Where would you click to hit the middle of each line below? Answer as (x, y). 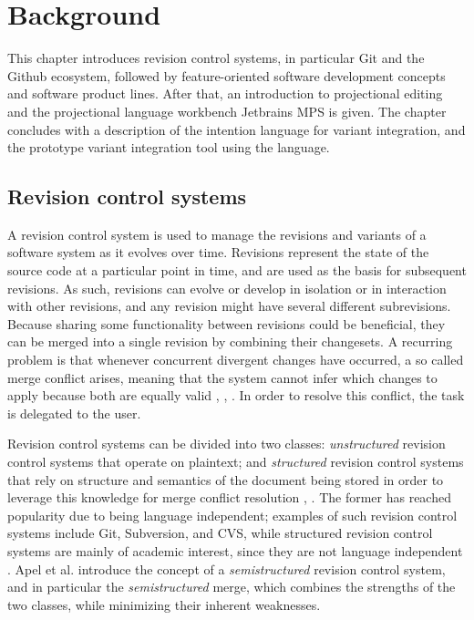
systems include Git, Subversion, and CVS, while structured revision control (220, 533)
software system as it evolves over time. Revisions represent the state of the (218, 252)
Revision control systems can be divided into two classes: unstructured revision (227, 444)
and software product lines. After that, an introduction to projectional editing (225, 93)
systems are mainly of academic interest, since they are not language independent (235, 550)
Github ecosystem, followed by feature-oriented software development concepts (227, 75)
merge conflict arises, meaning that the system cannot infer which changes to (222, 377)
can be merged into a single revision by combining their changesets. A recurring (230, 341)
